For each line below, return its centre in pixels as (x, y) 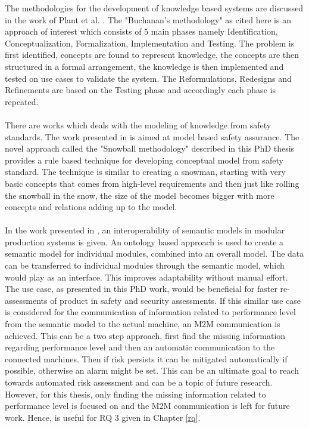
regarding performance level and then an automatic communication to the (140, 347)
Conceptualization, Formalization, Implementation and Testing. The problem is (150, 43)
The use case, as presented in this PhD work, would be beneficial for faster (141, 289)
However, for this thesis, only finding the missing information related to (135, 394)
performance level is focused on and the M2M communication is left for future (147, 406)
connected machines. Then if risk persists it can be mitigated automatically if (146, 358)
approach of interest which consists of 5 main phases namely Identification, (141, 31)
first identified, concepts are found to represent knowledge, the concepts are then (152, 55)
